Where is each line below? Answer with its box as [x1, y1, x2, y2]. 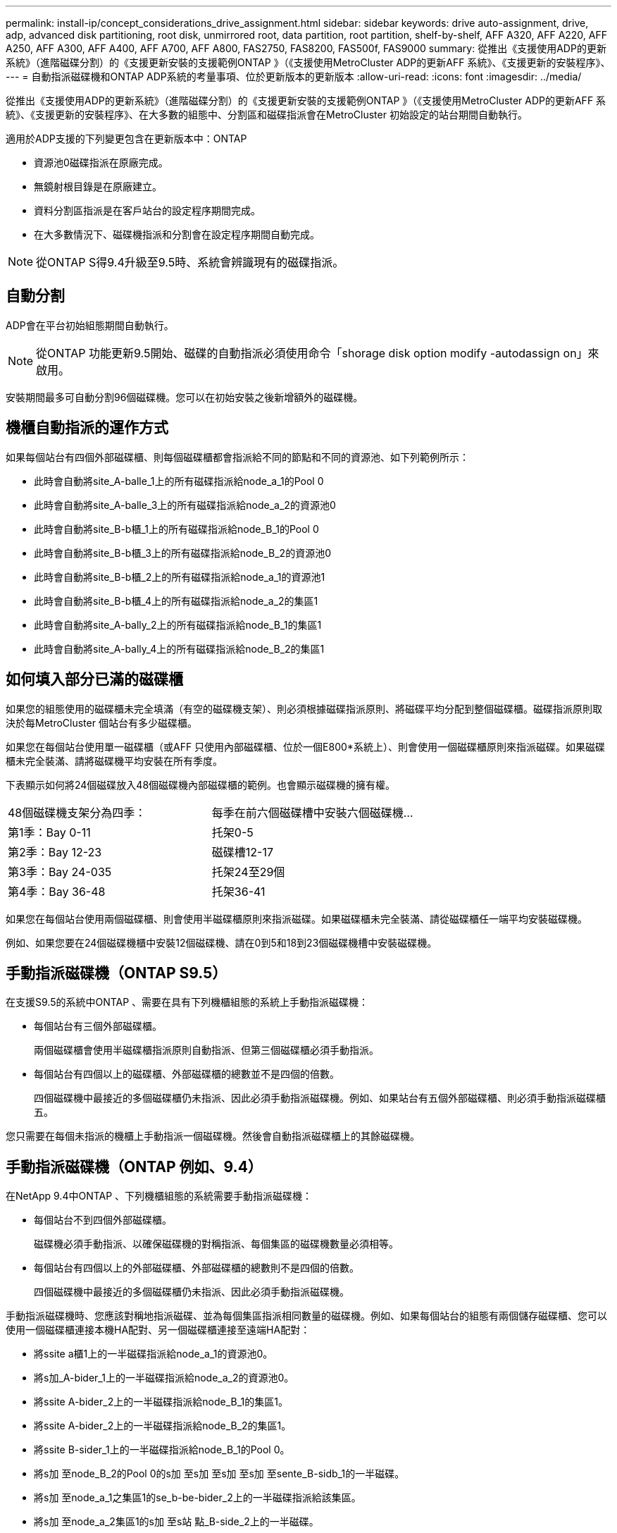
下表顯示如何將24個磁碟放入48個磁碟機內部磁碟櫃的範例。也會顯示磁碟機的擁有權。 [6, 778, 396, 791]
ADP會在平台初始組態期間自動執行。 [6, 319, 174, 331]
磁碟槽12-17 [211, 844, 274, 859]
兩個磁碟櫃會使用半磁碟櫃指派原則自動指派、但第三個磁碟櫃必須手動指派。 [34, 1044, 379, 1057]
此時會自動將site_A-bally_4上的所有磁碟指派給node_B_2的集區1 [34, 642, 325, 655]
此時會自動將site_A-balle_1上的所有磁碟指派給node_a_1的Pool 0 [34, 474, 324, 487]
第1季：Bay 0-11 [8, 825, 91, 839]
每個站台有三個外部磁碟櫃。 [34, 1020, 162, 1033]
